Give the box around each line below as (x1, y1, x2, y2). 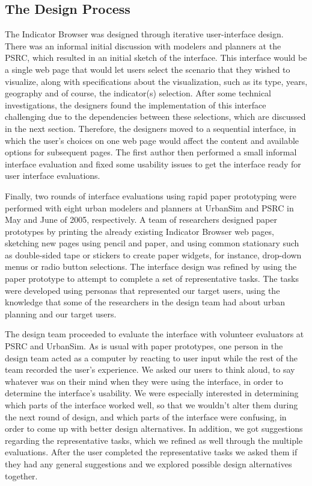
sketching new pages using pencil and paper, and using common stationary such (5, 237, 299, 249)
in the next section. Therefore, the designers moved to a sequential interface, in (5, 122, 296, 134)
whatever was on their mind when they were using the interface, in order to (5, 375, 283, 387)
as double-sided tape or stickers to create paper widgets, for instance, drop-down (5, 248, 302, 261)
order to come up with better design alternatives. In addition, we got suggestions (5, 422, 303, 435)
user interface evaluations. (5, 169, 100, 182)
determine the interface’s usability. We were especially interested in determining (5, 387, 299, 399)
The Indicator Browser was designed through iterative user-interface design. (5, 28, 284, 40)
